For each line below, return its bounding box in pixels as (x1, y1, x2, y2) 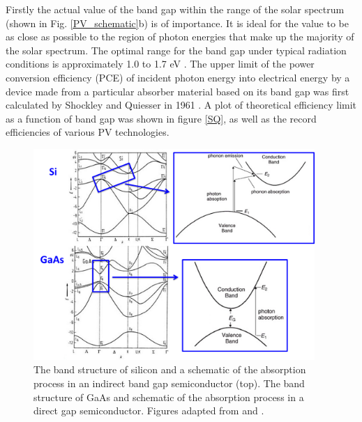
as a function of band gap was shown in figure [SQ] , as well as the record (6, 111, 317, 125)
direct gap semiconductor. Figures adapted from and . (33, 403, 264, 418)
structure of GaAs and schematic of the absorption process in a (33, 389, 304, 404)
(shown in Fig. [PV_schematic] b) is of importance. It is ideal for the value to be (6, 15, 349, 30)
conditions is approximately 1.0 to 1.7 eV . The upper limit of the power (6, 56, 315, 71)
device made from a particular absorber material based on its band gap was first (6, 84, 349, 98)
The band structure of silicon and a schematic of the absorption (33, 362, 306, 377)
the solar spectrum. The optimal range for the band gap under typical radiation (6, 42, 347, 57)
